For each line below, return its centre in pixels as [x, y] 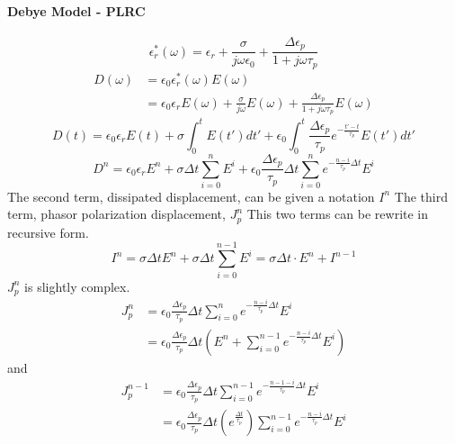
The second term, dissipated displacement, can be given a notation [191, 196]
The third [421, 196]
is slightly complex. [77, 286]
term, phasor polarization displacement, [116, 214]
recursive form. [48, 232]
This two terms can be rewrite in [338, 214]
